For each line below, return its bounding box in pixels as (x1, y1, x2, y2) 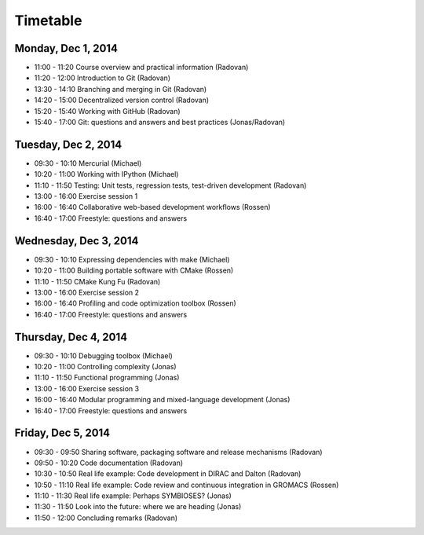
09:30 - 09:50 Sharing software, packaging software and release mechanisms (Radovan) (34, 447, 323, 456)
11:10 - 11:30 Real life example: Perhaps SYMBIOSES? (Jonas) (34, 491, 232, 500)
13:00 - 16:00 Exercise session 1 (34, 192, 138, 201)
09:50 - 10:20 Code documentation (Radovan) (34, 458, 184, 467)
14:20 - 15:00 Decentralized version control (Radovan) (34, 95, 210, 105)
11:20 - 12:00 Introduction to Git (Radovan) (34, 73, 171, 82)
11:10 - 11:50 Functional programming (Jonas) (34, 373, 180, 383)
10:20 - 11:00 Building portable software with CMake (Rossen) (34, 266, 234, 275)
